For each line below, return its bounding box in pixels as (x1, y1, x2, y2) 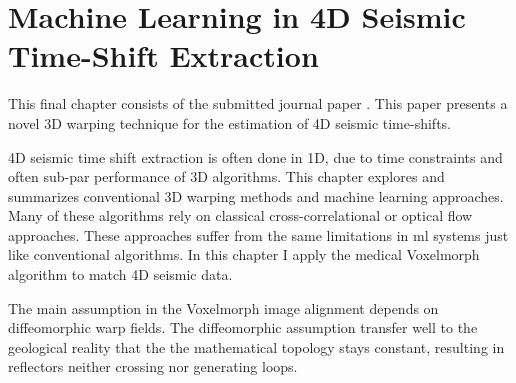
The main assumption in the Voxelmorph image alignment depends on (8, 297, 439, 318)
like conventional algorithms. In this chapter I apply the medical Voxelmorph (8, 244, 480, 265)
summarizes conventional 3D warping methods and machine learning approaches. (8, 185, 504, 206)
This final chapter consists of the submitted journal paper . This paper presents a (8, 93, 508, 114)
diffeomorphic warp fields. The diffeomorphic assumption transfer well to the (8, 317, 478, 338)
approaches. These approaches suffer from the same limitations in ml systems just (8, 224, 509, 245)
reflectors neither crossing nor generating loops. (8, 356, 298, 377)
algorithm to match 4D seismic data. (8, 264, 233, 285)
